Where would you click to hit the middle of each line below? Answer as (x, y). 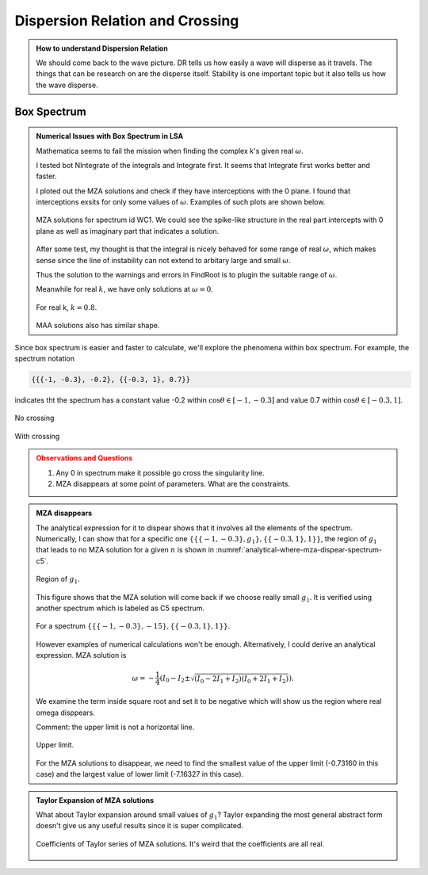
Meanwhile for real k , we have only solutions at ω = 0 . (125, 289)
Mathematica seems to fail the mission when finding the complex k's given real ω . (170, 151)
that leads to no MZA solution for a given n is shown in (125, 550)
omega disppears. (65, 713)
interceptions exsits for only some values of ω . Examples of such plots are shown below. (181, 202)
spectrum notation (45, 358)
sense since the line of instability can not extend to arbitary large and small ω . (163, 260)
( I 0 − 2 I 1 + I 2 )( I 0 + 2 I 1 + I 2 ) (242, 679)
